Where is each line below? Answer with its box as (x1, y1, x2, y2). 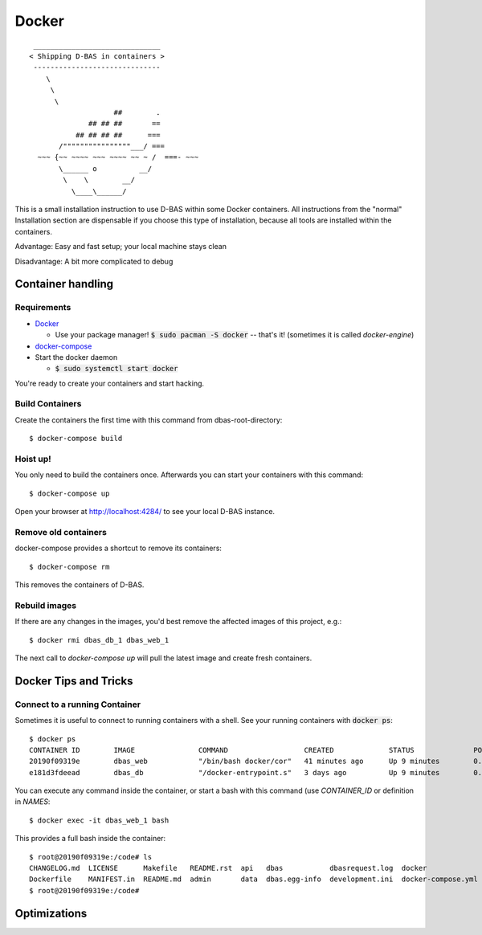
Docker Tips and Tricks (14, 674, 133, 688)
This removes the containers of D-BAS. (14, 580, 145, 590)
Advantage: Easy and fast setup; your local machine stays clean (14, 242, 227, 251)
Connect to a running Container (14, 699, 141, 710)
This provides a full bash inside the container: (14, 834, 166, 843)
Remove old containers (14, 526, 108, 537)
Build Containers (14, 398, 82, 410)
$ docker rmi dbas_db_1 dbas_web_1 (29, 635, 170, 644)
